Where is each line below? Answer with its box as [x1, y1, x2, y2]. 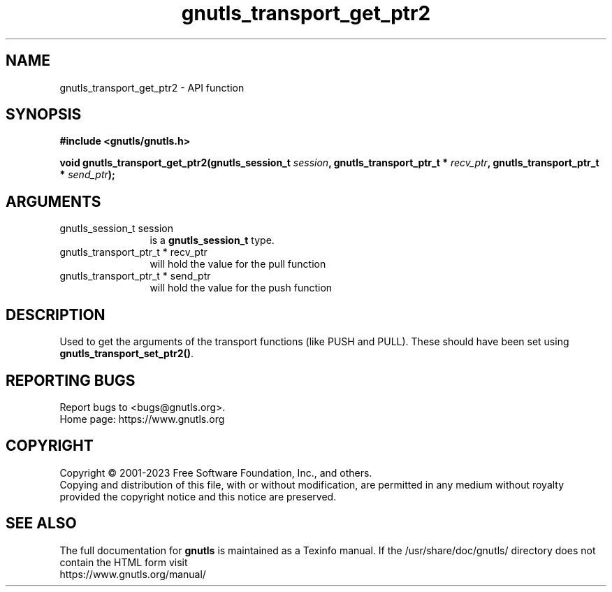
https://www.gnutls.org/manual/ [59, 568, 206, 580]
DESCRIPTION [6, 305, 105, 324]
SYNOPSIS [6, 106, 82, 124]
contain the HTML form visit [59, 556, 188, 568]
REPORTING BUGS [6, 371, 136, 389]
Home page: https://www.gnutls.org [59, 412, 225, 425]
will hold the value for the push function [150, 282, 333, 294]
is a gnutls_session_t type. [150, 234, 275, 247]
